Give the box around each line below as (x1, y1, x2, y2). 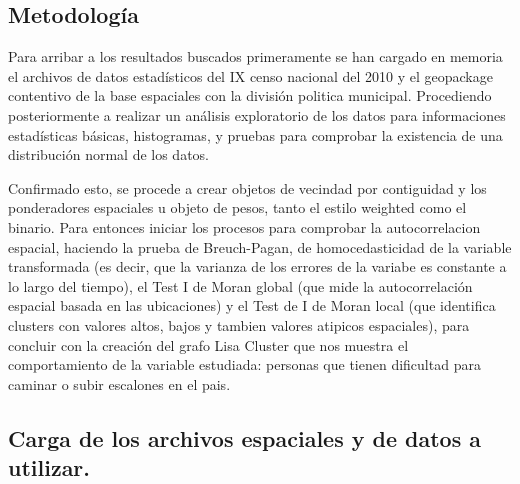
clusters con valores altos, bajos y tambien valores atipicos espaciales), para (8, 314, 470, 335)
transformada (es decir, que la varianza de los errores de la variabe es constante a (8, 256, 507, 277)
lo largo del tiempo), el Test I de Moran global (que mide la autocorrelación (8, 275, 473, 296)
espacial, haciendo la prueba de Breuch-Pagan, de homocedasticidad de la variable (8, 236, 512, 257)
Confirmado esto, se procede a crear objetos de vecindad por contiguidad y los (8, 177, 487, 198)
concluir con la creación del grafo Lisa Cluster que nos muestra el (8, 334, 409, 355)
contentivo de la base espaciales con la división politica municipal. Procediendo (8, 85, 492, 106)
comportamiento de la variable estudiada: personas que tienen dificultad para (8, 354, 481, 375)
